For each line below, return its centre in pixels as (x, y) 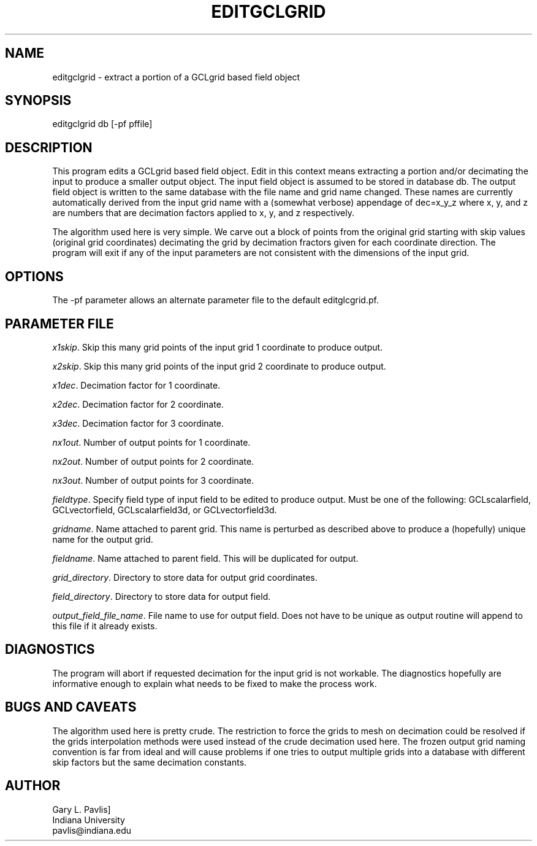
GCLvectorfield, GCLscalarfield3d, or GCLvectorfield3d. (165, 510)
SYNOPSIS (38, 101)
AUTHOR (33, 786)
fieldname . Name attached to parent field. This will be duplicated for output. (205, 558)
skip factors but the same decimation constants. (150, 762)
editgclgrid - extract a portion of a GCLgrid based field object (176, 77)
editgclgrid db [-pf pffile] (102, 124)
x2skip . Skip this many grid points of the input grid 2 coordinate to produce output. (219, 366)
